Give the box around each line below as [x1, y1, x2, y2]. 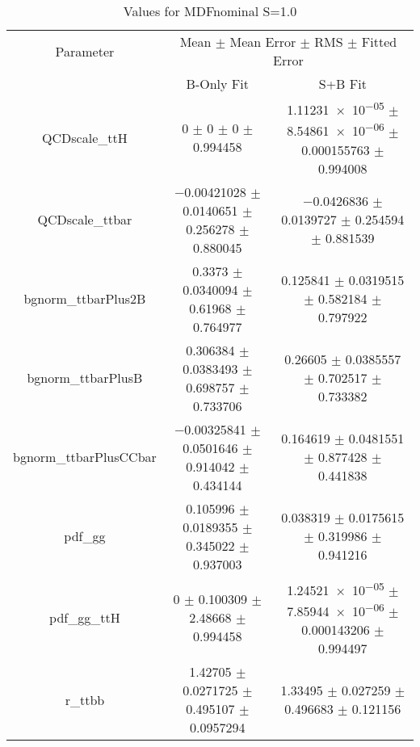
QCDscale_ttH [42, 128, 128, 147]
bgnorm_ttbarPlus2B [23, 289, 146, 308]
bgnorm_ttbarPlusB [27, 368, 143, 388]
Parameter [55, 41, 115, 61]
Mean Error [229, 32, 296, 51]
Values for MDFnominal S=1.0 [123, 2, 297, 20]
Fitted [361, 32, 397, 51]
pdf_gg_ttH [49, 608, 120, 627]
